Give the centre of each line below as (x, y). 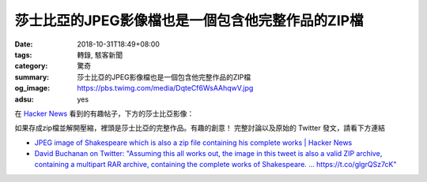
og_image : (32, 88)
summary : (32, 77)
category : (31, 66)
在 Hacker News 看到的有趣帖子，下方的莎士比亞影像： (104, 113)
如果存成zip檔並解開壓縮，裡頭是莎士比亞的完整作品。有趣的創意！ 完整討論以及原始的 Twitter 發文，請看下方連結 (200, 128)
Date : (24, 44)
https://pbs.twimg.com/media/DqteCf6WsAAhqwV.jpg (165, 88)
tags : (23, 54)
